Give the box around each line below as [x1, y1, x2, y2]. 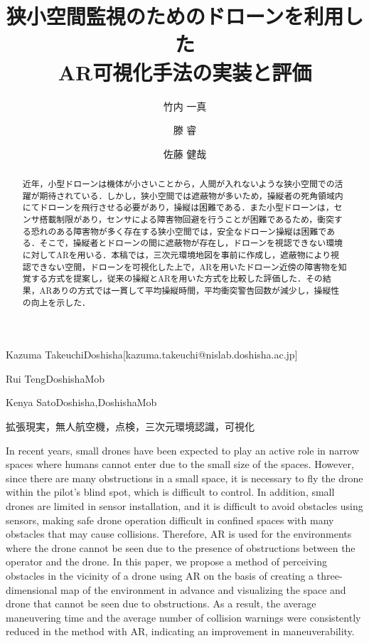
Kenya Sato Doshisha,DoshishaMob [6, 395, 157, 410]
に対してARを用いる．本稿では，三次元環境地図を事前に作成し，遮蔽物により [22, 249, 331, 261]
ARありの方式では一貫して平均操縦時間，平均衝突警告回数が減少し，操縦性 [39, 284, 340, 296]
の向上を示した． [22, 296, 90, 308]
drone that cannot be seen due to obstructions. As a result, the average [6, 596, 316, 611]
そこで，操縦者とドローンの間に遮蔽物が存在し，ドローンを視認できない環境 [39, 237, 343, 249]
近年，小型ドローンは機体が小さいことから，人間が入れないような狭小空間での [22, 178, 335, 190]
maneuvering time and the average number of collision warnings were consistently [6, 610, 361, 625]
